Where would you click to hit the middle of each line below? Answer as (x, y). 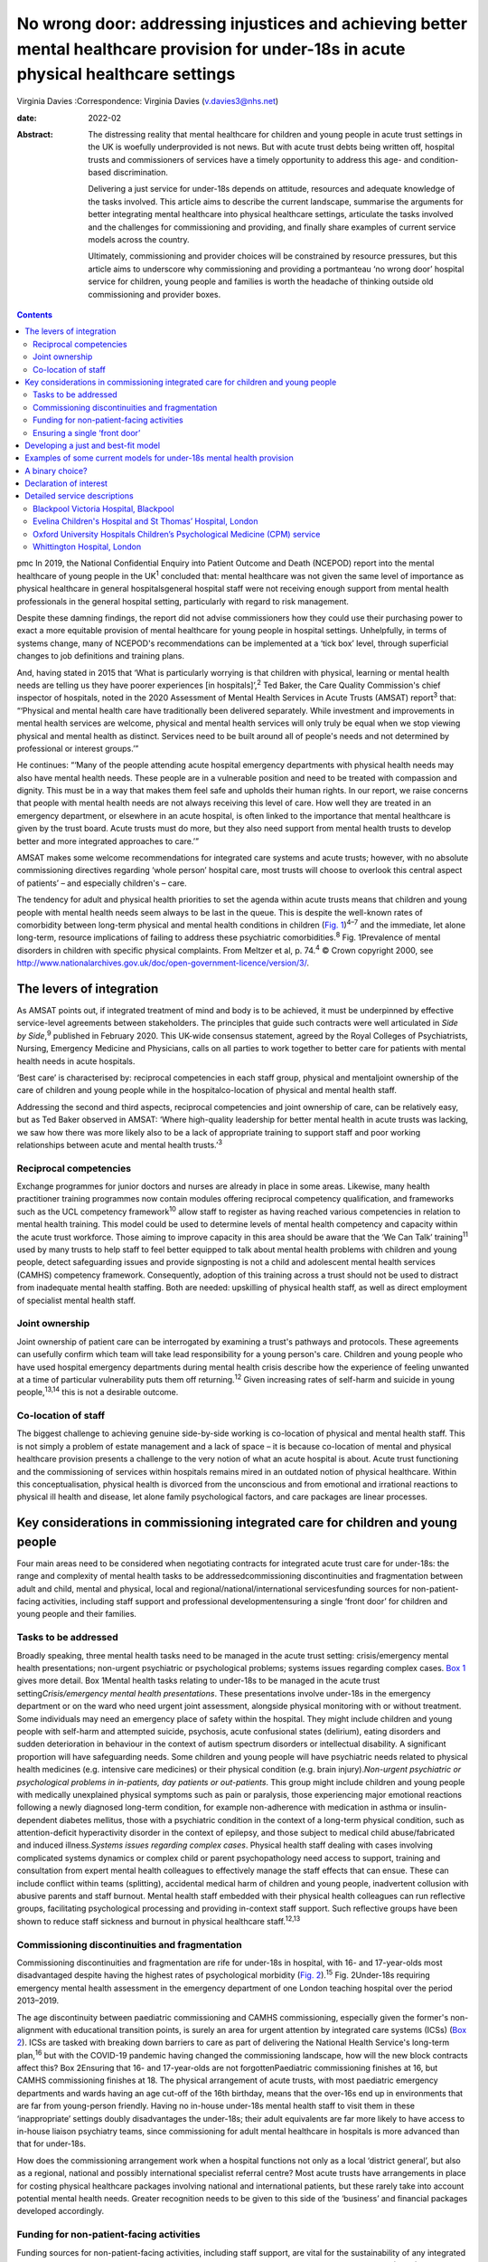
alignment (35, 2029)
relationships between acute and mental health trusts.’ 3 (120, 1144)
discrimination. (141, 173)
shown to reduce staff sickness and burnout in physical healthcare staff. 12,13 (159, 1920)
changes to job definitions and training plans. (101, 656)
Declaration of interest (66, 483)
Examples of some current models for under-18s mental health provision (159, 458)
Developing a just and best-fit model (93, 445)
